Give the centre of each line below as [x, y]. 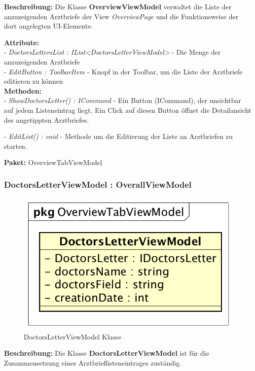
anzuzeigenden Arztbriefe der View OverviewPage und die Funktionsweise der [121, 16]
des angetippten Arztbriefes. [47, 119]
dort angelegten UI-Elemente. [49, 26]
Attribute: [22, 42]
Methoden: [23, 90]
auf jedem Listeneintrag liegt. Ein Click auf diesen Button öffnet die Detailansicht [128, 110]
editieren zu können [34, 81]
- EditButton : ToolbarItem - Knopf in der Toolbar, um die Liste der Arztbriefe [123, 71]
